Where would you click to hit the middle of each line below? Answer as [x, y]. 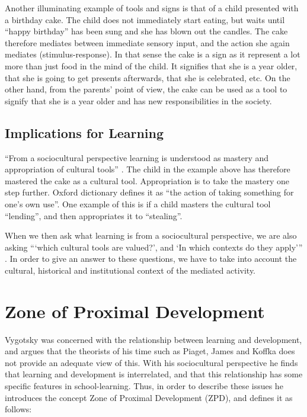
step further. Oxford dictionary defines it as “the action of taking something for [149, 192]
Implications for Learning [84, 132]
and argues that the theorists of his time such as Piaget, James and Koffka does [150, 351]
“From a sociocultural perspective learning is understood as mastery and [137, 157]
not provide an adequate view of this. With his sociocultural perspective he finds [151, 362]
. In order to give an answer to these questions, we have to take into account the [151, 259]
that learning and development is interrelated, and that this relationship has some [154, 374]
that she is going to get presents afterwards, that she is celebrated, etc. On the [148, 77]
